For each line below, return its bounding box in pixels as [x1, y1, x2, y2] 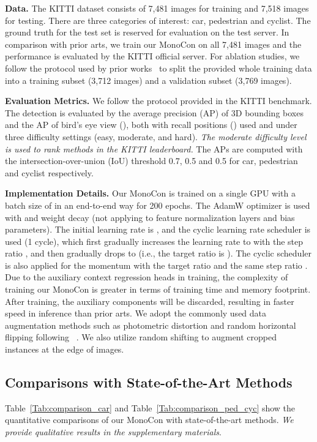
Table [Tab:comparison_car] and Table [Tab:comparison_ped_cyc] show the [5, 401, 296, 414]
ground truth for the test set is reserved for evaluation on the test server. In [5, 26, 289, 39]
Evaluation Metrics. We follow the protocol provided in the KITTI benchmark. [5, 94, 312, 107]
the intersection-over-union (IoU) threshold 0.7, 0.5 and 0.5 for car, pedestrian [5, 154, 298, 167]
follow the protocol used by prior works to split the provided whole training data [5, 61, 312, 74]
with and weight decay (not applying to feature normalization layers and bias [5, 211, 295, 223]
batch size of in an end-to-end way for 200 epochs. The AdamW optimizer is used [5, 198, 310, 211]
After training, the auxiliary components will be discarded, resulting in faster [5, 294, 294, 307]
